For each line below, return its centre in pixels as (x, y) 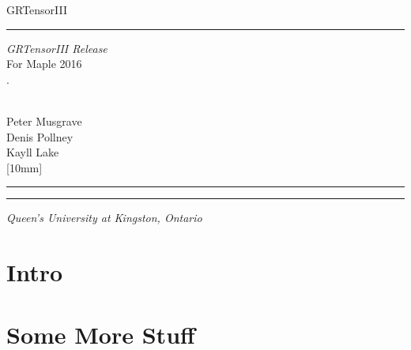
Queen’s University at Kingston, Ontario (104, 218)
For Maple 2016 (44, 64)
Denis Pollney (40, 136)
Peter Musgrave (44, 120)
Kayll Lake (33, 152)
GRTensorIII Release (57, 48)
